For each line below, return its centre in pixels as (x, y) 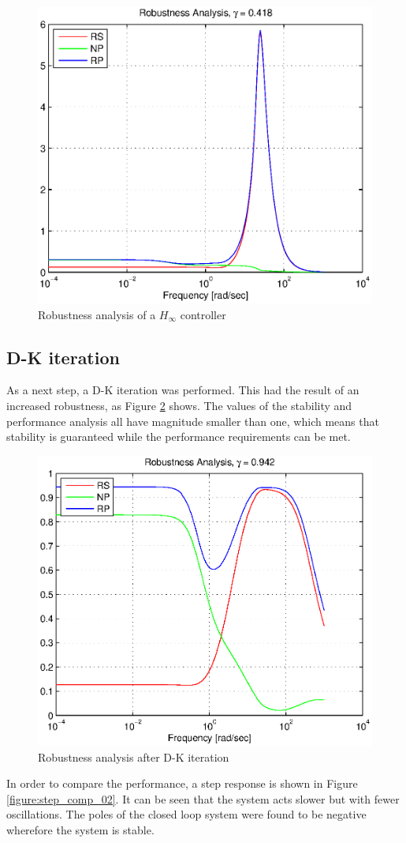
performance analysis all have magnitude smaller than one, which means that (193, 421)
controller (203, 314)
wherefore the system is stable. (80, 830)
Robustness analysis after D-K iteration (134, 756)
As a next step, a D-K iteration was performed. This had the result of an (183, 390)
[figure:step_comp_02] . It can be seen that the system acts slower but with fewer (203, 798)
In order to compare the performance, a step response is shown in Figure (182, 783)
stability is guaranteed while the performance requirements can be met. (179, 437)
